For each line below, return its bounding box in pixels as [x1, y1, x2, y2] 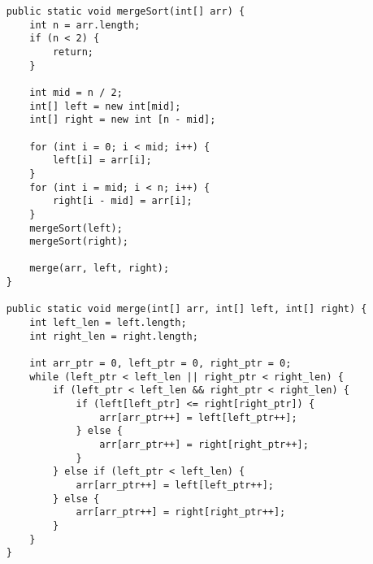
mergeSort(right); [29, 236, 128, 248]
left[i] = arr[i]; [52, 154, 152, 167]
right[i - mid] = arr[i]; [52, 195, 193, 207]
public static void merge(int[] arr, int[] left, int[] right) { [6, 303, 367, 315]
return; [52, 46, 94, 58]
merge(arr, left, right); [29, 262, 170, 275]
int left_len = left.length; [29, 317, 187, 329]
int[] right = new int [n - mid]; [29, 114, 216, 126]
